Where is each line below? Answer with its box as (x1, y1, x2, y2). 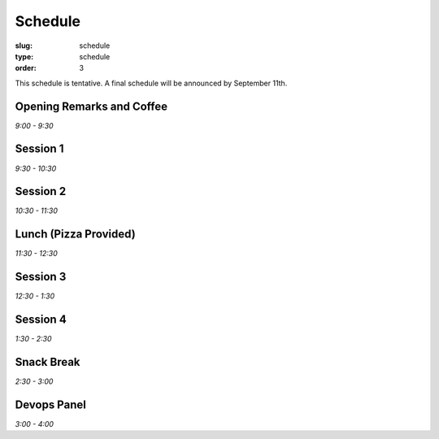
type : (15, 51, 34, 61)
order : (15, 63, 37, 73)
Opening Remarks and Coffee (15, 99, 168, 113)
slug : (15, 41, 33, 50)
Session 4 (15, 313, 67, 327)
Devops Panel (15, 398, 87, 411)
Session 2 (15, 185, 67, 198)
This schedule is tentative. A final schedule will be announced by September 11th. (15, 78, 288, 88)
